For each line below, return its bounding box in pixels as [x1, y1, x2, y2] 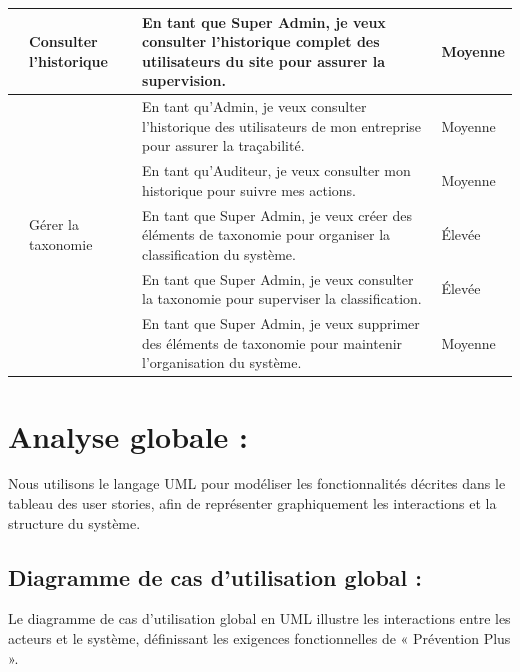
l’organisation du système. [142, 352, 302, 373]
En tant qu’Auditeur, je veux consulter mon [142, 160, 411, 181]
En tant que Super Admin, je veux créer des [142, 204, 412, 225]
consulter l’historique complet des [142, 31, 380, 52]
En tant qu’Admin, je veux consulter [142, 96, 367, 117]
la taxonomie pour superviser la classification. [142, 288, 422, 309]
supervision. [142, 70, 227, 91]
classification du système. [142, 243, 296, 264]
